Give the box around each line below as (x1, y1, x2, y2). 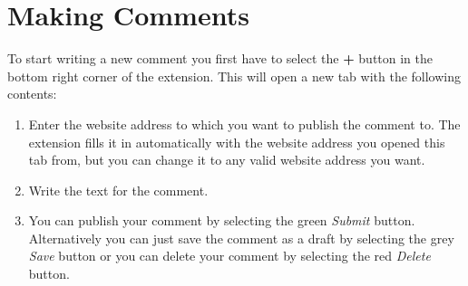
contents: (7, 84, 57, 103)
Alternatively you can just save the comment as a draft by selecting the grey (28, 228, 454, 247)
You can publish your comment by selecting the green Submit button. (28, 211, 415, 230)
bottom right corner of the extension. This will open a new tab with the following (7, 66, 462, 85)
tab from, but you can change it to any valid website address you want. (28, 150, 425, 169)
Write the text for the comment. (28, 180, 209, 199)
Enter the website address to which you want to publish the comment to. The (28, 114, 461, 133)
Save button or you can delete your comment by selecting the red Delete (28, 246, 431, 265)
